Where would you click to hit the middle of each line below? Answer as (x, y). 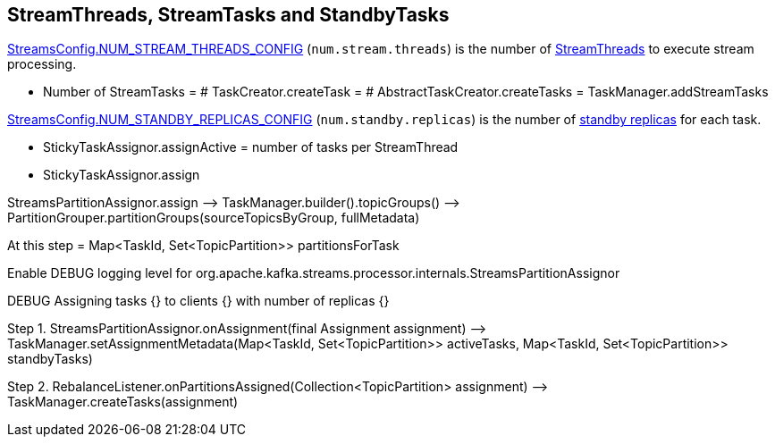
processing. (42, 64)
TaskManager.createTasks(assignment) (123, 402)
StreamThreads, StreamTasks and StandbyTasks (228, 15)
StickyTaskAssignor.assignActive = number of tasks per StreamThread (251, 147)
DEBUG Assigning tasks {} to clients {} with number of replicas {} (198, 301)
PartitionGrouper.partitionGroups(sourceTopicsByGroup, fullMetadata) (214, 218)
